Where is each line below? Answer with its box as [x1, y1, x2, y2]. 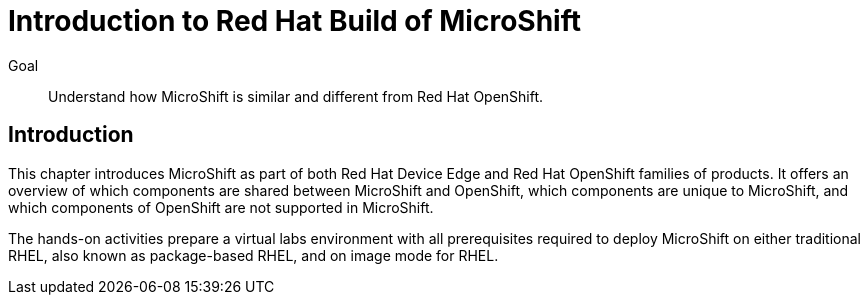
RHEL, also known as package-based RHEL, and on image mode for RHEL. [8, 246, 499, 264]
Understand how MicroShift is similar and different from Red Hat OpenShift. [48, 87, 544, 105]
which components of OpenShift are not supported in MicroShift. [8, 198, 434, 216]
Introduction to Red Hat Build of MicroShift [8, 4, 581, 38]
